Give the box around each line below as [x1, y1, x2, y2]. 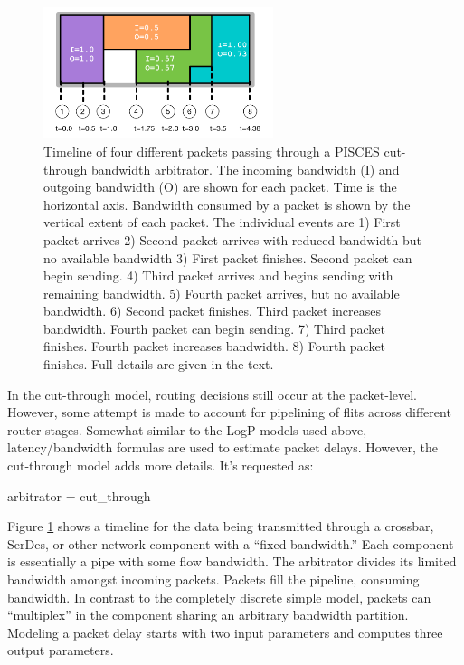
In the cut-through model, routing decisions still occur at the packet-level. [7, 385, 418, 404]
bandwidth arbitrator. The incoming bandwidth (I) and [90, 159, 400, 178]
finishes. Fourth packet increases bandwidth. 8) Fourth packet [43, 337, 386, 356]
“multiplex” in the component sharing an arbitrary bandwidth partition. [7, 605, 409, 624]
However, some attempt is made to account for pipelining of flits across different [7, 403, 451, 422]
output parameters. [7, 641, 114, 660]
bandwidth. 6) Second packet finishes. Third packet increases [43, 301, 381, 320]
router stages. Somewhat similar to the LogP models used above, [7, 420, 367, 439]
